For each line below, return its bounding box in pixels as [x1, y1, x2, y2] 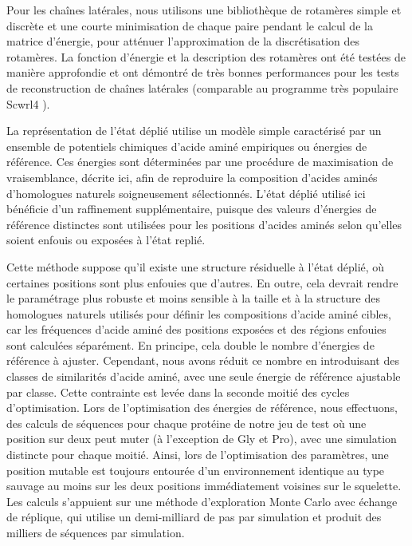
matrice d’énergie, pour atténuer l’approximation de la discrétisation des [6, 33, 360, 49]
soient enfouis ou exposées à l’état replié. [6, 231, 206, 248]
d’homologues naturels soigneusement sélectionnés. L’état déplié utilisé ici [6, 184, 366, 201]
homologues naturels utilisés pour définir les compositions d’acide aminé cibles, [6, 305, 391, 322]
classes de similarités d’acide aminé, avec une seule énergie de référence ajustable [6, 368, 401, 385]
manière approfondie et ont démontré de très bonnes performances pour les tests [6, 64, 399, 81]
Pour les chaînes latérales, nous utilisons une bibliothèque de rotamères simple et [6, 2, 402, 18]
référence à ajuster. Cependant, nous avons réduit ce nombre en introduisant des [6, 352, 399, 369]
